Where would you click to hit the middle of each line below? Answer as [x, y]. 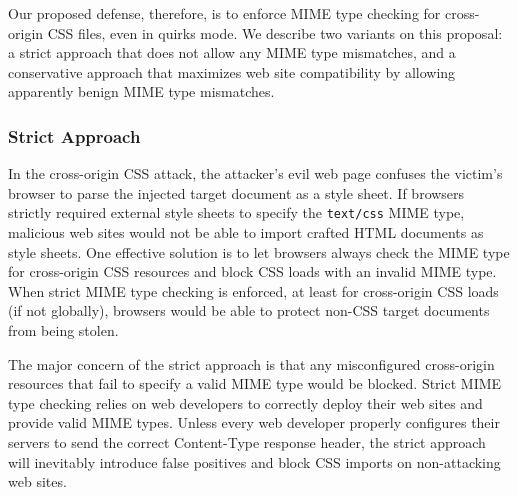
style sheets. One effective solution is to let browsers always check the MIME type [259, 251]
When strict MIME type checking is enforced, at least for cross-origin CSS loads [253, 290]
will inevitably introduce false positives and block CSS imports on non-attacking [254, 461]
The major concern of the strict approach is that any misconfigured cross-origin [251, 363]
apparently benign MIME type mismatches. [141, 91]
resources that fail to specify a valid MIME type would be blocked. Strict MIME [255, 383]
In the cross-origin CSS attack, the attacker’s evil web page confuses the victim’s [255, 173]
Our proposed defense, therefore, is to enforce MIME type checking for [224, 13]
